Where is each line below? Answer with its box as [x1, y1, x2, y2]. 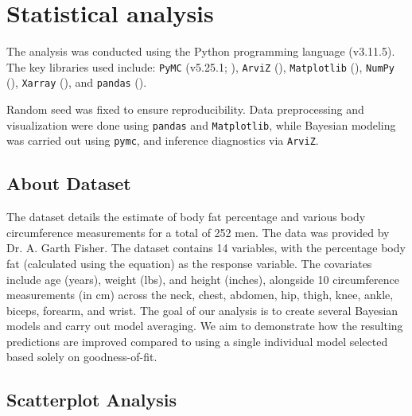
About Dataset [6, 171, 131, 196]
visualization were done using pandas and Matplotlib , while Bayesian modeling [6, 116, 396, 133]
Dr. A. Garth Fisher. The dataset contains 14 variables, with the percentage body [6, 239, 406, 256]
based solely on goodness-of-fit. [6, 348, 157, 365]
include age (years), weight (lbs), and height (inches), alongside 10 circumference [6, 270, 399, 287]
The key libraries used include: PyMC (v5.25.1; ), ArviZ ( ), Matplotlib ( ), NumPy [6, 58, 395, 75]
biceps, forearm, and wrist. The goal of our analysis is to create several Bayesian [6, 301, 398, 318]
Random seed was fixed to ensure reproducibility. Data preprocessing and [6, 101, 364, 118]
